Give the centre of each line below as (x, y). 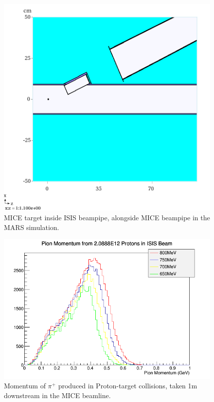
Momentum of (25, 386)
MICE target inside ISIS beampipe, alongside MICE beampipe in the (107, 218)
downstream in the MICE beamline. (57, 395)
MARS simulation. (32, 227)
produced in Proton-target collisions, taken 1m (128, 386)
